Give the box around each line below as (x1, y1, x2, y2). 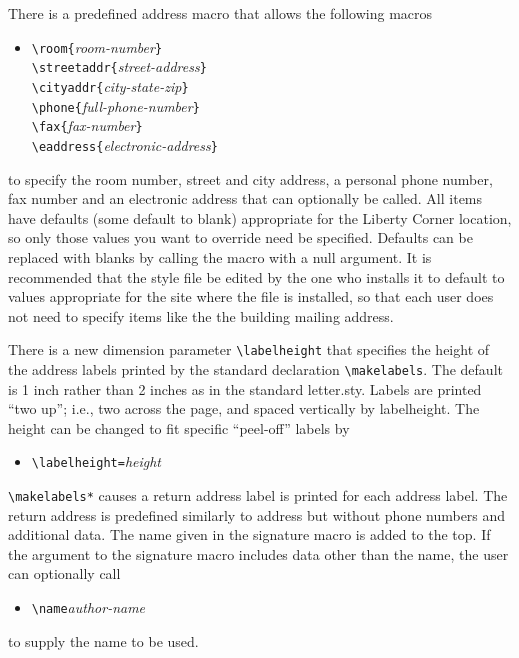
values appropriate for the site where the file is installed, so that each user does (8, 286, 494, 307)
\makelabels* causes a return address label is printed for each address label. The (8, 485, 508, 506)
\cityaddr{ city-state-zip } (31, 75, 189, 96)
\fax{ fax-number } (31, 115, 143, 136)
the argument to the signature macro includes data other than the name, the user (8, 543, 509, 564)
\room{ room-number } (31, 36, 163, 57)
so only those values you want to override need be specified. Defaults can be (8, 227, 473, 248)
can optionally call (8, 563, 121, 584)
